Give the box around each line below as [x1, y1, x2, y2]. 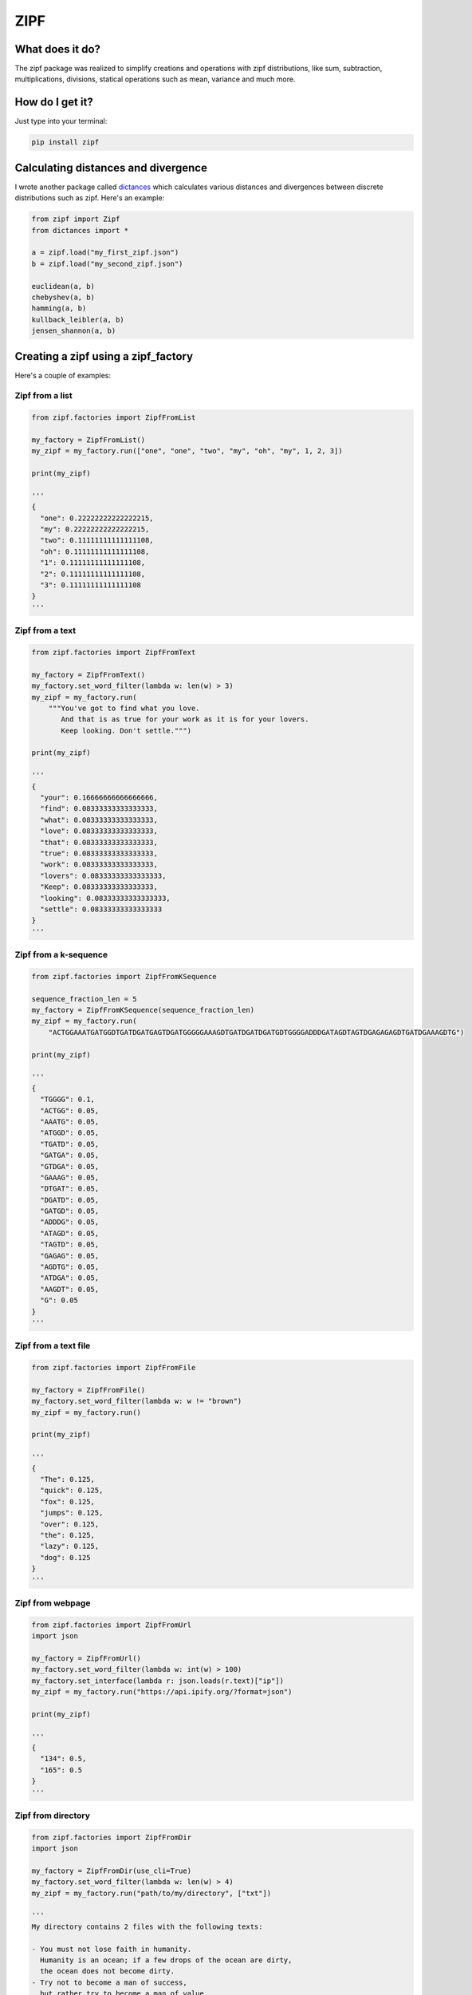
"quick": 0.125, [40, 1486, 104, 1495]
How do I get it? [14, 96, 93, 109]
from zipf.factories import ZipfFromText [31, 647, 196, 657]
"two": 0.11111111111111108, [40, 535, 155, 545]
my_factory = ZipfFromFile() [31, 1385, 146, 1394]
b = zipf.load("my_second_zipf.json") [31, 259, 183, 268]
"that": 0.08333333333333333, [40, 838, 159, 847]
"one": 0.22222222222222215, [40, 513, 155, 523]
